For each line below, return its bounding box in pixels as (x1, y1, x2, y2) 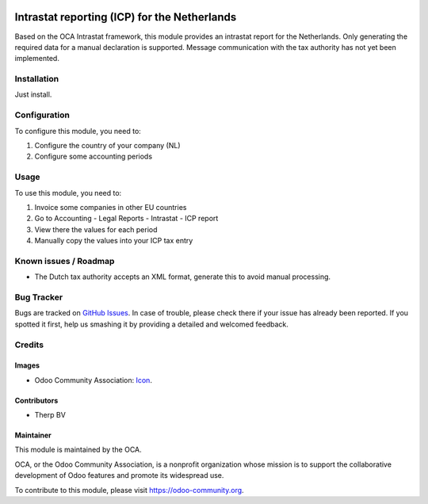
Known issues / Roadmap (14, 255, 115, 266)
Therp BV (34, 410, 67, 420)
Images (14, 361, 40, 370)
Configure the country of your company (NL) (34, 140, 182, 150)
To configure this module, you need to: (14, 126, 142, 136)
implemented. (14, 54, 59, 63)
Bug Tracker (14, 292, 63, 303)
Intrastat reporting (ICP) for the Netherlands (14, 10, 237, 24)
